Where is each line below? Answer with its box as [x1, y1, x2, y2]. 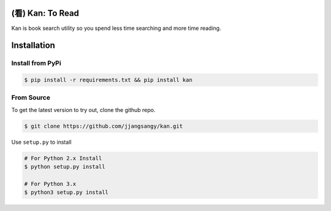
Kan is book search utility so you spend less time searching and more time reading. [11, 24, 221, 32]
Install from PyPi [11, 59, 61, 67]
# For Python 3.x [24, 180, 77, 187]
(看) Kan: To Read [11, 8, 80, 18]
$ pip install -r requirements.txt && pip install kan [24, 76, 192, 84]
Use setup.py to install [11, 138, 72, 146]
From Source [11, 94, 50, 102]
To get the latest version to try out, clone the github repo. [11, 106, 156, 113]
